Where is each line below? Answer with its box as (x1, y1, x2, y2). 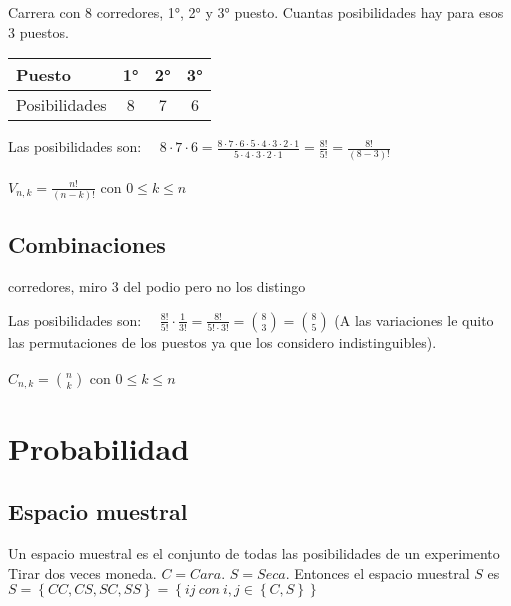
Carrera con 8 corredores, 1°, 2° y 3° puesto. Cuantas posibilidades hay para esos (8, 2, 504, 22)
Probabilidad (8, 427, 190, 468)
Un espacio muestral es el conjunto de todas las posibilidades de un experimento (8, 542, 500, 563)
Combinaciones (8, 229, 166, 260)
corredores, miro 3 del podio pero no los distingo (8, 276, 306, 297)
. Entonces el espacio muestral (285, 562, 470, 583)
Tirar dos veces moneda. (8, 562, 157, 583)
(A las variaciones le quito (334, 309, 494, 330)
